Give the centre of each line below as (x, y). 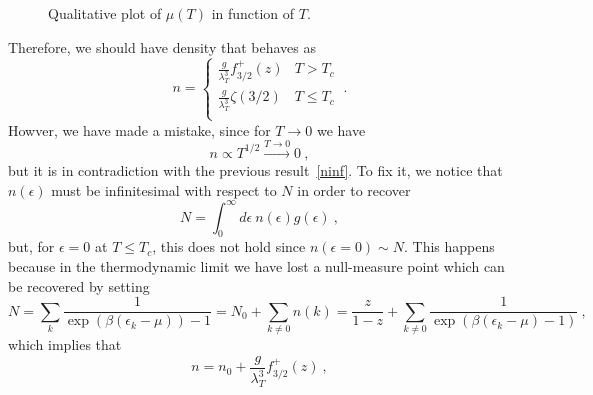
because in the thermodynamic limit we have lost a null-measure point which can (256, 266)
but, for (31, 246)
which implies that (65, 344)
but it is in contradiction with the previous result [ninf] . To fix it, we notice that (255, 169)
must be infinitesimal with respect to (164, 189)
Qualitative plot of (105, 13)
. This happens (449, 246)
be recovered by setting (79, 285)
